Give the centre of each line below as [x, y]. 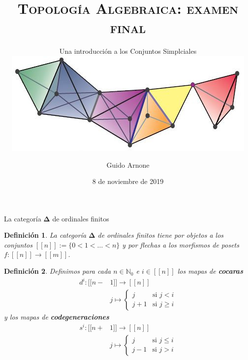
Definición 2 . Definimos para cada [58, 271]
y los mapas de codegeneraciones [57, 317]
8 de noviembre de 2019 [128, 181]
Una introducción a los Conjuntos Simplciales [128, 51]
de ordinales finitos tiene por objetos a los [161, 235]
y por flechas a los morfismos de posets [181, 244]
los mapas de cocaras [210, 271]
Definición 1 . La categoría [45, 235]
